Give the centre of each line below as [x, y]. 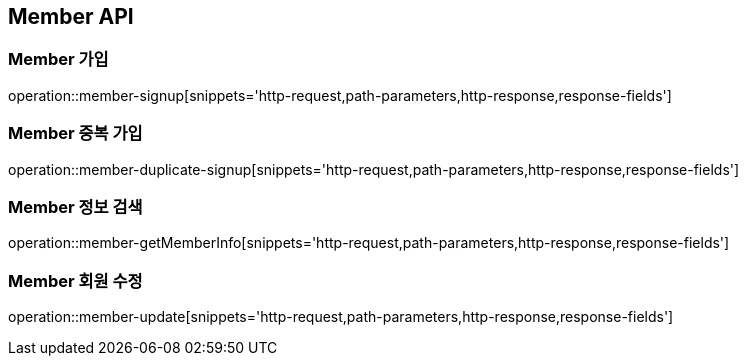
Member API [71, 16]
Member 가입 [58, 59]
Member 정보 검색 [75, 206]
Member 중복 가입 [75, 133]
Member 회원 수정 [75, 280]
